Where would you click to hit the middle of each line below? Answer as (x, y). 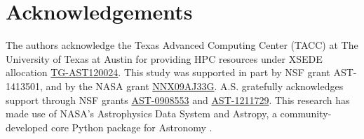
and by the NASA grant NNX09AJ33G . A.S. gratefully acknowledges (195, 86)
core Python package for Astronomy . (132, 127)
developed (27, 127)
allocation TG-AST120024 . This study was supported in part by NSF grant (168, 72)
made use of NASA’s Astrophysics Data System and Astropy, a (141, 114)
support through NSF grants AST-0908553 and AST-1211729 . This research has (178, 100)
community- (306, 114)
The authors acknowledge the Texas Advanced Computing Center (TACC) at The (182, 45)
